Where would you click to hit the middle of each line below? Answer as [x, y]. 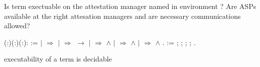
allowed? [17, 26]
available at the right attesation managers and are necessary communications [122, 16]
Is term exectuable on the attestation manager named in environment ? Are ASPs [130, 6]
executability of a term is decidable [58, 59]
